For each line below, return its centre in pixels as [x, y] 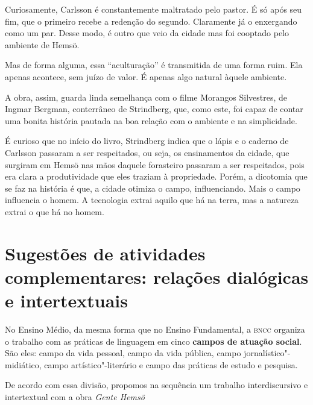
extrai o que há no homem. [55, 211]
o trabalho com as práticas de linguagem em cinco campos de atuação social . [153, 341]
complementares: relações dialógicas [157, 276]
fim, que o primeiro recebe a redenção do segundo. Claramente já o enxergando [151, 21]
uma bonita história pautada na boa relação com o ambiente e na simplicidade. [151, 120]
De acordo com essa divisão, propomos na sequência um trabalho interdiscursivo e [156, 385]
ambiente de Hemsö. [42, 44]
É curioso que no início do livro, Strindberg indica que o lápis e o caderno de [147, 141]
